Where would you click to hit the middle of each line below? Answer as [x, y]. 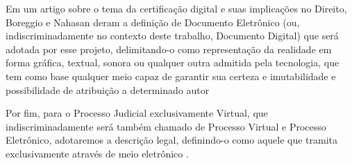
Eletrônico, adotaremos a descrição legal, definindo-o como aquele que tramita [172, 140]
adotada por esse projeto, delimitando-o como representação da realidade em [169, 49]
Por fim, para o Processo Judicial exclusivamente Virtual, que [137, 113]
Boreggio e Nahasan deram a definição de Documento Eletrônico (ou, [153, 22]
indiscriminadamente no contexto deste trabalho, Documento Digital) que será [172, 36]
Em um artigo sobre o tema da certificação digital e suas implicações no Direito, [176, 8]
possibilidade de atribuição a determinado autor [108, 89]
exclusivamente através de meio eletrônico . [97, 153]
